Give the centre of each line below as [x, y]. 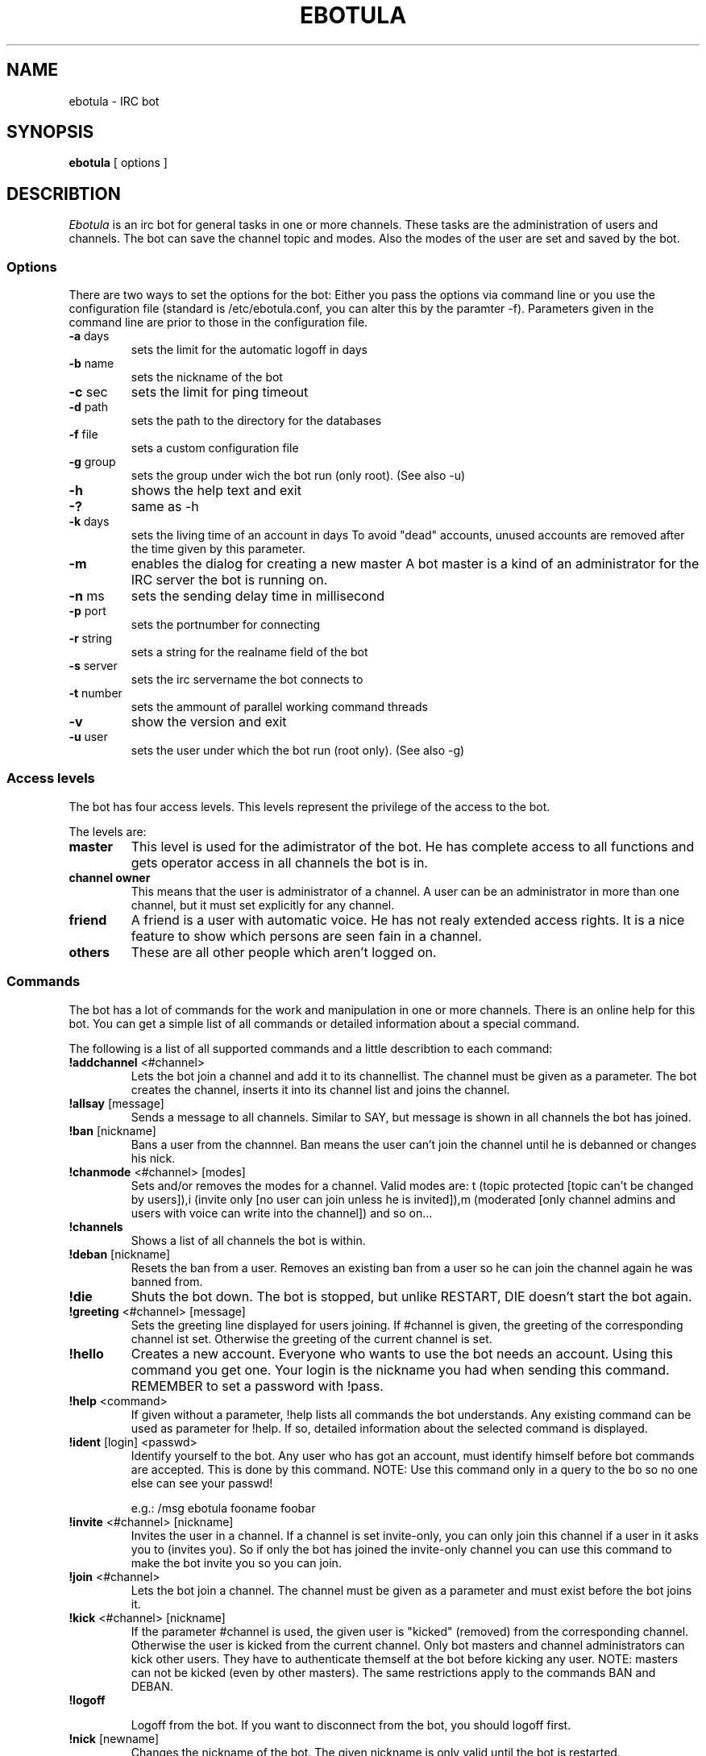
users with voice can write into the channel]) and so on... [282, 1213]
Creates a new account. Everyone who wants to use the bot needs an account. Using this [402, 1353]
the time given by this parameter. [218, 549]
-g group [92, 462]
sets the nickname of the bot [207, 377]
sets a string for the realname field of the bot [249, 652]
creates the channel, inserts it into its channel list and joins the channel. [320, 1089]
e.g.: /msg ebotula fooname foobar [223, 1508]
